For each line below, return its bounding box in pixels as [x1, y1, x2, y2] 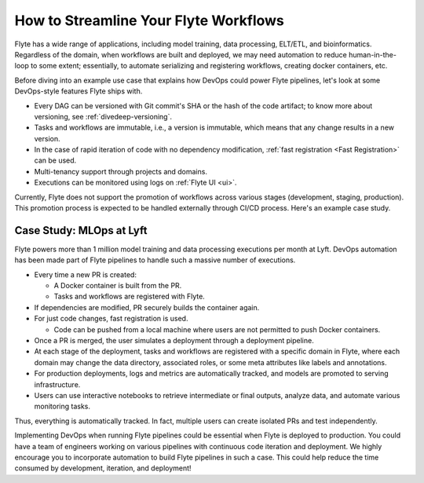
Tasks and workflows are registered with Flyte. [53, 291, 206, 302]
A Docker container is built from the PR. [53, 281, 182, 291]
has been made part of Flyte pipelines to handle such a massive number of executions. [14, 255, 296, 265]
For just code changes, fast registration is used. [34, 314, 188, 324]
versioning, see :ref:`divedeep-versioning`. [34, 112, 173, 121]
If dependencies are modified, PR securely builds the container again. [34, 302, 260, 312]
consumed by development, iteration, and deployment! [14, 463, 192, 473]
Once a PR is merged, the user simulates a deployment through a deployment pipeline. [34, 336, 314, 346]
